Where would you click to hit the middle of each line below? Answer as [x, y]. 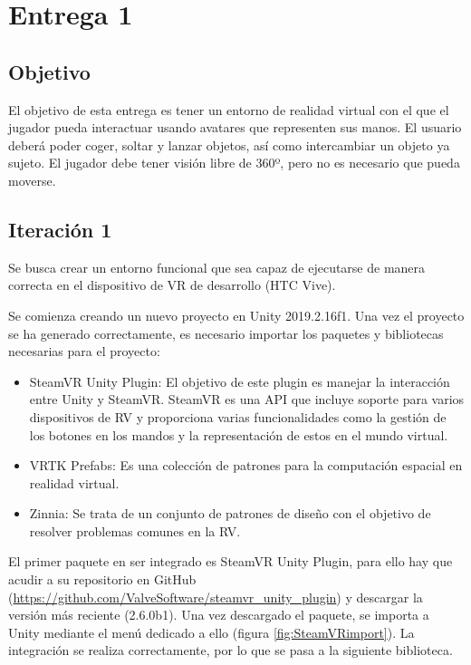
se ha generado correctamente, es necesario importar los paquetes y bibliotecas [226, 333]
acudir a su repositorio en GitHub [102, 579]
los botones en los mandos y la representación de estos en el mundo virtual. [239, 434]
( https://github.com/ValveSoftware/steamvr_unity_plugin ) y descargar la [216, 597]
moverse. [32, 180]
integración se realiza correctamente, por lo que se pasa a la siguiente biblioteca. [231, 650]
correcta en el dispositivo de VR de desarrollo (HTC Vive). [172, 285]
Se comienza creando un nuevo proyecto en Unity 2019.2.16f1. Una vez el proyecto [236, 315]
